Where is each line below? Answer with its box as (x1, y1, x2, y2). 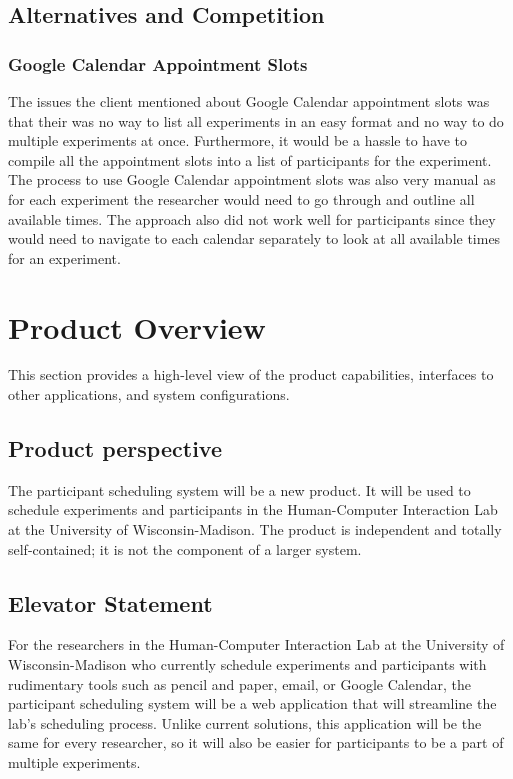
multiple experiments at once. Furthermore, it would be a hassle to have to (8, 130, 468, 151)
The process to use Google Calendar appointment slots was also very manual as (8, 169, 496, 190)
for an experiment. (8, 247, 121, 268)
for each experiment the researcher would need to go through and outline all (8, 188, 475, 209)
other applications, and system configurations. (8, 384, 290, 405)
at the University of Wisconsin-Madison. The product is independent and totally (8, 519, 502, 540)
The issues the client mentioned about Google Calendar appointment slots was (8, 91, 490, 111)
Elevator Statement (8, 587, 213, 618)
